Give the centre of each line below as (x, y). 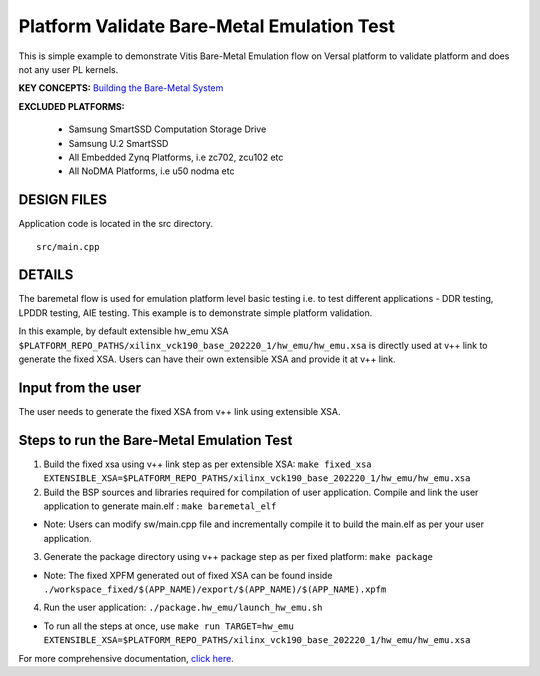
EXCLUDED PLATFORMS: (71, 106)
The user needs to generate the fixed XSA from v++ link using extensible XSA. (179, 411)
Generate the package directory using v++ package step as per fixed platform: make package (238, 557)
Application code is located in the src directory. (116, 224)
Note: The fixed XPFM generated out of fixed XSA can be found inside (188, 575)
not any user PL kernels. (68, 69)
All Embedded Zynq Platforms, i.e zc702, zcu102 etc (176, 157)
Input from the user (80, 387)
